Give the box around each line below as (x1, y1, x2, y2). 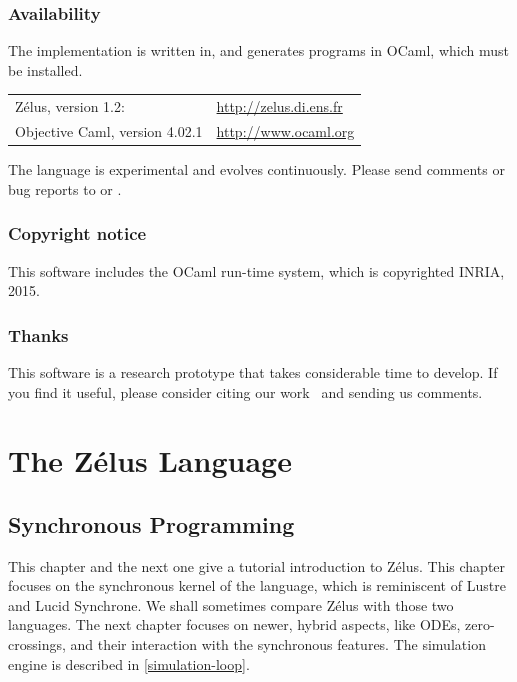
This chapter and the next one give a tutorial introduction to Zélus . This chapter (8, 555, 506, 576)
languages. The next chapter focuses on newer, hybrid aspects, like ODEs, (8, 614, 461, 635)
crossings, (8, 634, 66, 655)
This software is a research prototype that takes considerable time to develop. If (8, 361, 498, 382)
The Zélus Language (8, 440, 292, 481)
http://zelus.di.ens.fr (216, 96, 343, 117)
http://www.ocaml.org (216, 121, 355, 141)
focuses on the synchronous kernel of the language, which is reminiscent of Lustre (8, 575, 506, 596)
